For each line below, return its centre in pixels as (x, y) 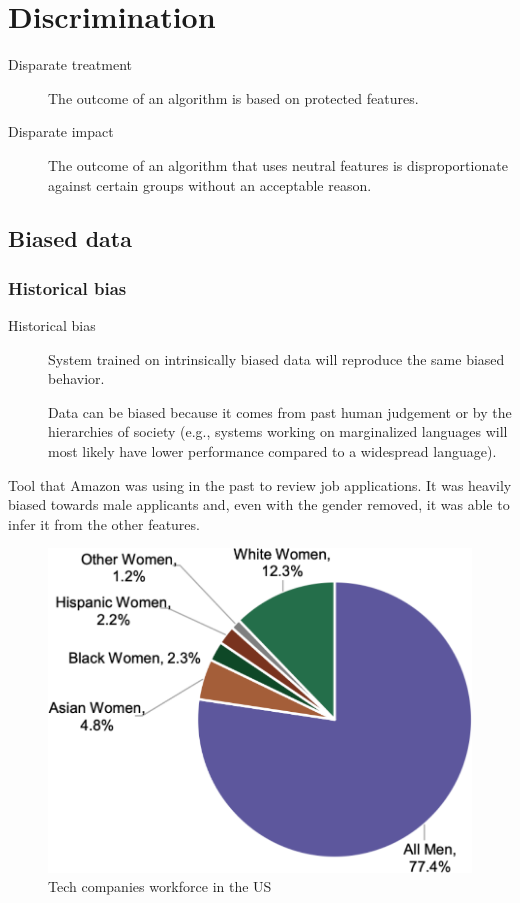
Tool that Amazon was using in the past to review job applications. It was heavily (260, 484)
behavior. (76, 378)
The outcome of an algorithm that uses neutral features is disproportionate (278, 164)
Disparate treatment (70, 64)
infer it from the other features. (104, 523)
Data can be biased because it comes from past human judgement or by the (280, 411)
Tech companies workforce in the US (160, 886)
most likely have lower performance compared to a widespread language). (272, 451)
